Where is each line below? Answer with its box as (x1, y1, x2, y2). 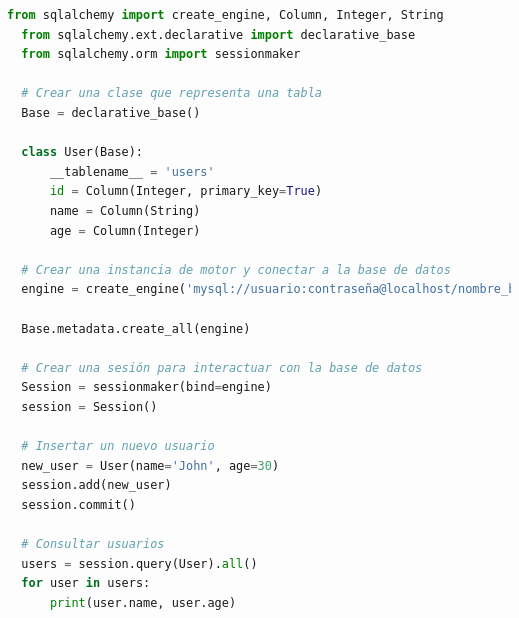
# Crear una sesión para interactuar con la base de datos (21, 360, 423, 375)
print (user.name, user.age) (49, 595, 237, 610)
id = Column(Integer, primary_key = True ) (49, 184, 323, 199)
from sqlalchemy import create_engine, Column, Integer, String (7, 8, 444, 22)
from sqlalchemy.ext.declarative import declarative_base (21, 27, 416, 42)
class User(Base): (21, 145, 144, 160)
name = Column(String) (49, 203, 201, 218)
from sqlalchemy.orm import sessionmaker (21, 47, 301, 62)
